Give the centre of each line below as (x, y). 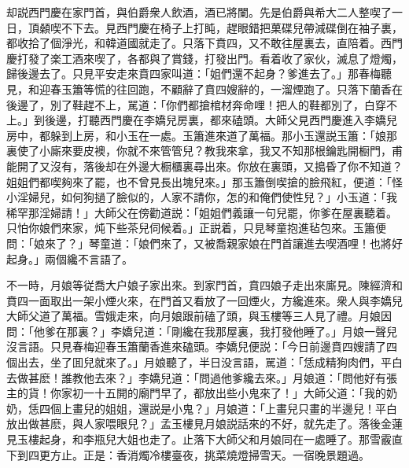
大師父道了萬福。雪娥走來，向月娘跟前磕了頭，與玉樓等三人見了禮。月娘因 (199, 316)
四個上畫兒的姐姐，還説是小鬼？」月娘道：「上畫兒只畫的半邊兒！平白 (218, 408)
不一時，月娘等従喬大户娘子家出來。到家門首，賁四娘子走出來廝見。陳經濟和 (204, 285)
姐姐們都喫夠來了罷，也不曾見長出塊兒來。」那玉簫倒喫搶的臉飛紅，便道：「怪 (204, 181)
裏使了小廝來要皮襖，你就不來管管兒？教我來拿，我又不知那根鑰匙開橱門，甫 (204, 151)
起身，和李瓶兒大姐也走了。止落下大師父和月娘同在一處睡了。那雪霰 (215, 439)
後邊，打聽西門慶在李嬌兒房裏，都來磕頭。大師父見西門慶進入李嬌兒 (221, 120)
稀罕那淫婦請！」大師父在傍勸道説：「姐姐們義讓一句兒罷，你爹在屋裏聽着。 (202, 212)
